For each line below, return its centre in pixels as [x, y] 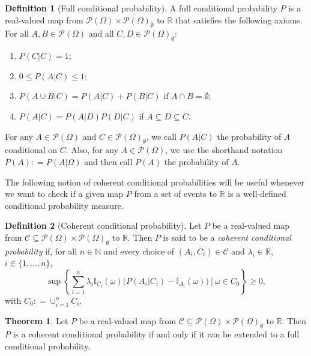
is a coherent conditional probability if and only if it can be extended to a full [156, 334]
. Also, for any [92, 150]
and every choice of [139, 251]
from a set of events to [175, 194]
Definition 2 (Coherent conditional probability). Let [103, 225]
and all [101, 33]
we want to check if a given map [64, 194]
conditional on [31, 150]
